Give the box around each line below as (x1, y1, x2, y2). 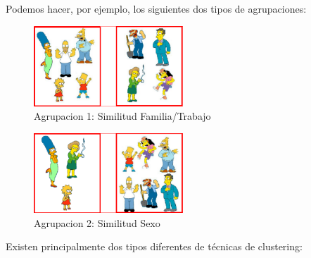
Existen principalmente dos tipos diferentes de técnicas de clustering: (6, 239, 303, 254)
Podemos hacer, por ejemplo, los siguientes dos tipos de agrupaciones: (6, 1, 307, 16)
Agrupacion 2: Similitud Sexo (34, 215, 160, 230)
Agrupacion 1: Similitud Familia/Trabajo (34, 109, 211, 123)
